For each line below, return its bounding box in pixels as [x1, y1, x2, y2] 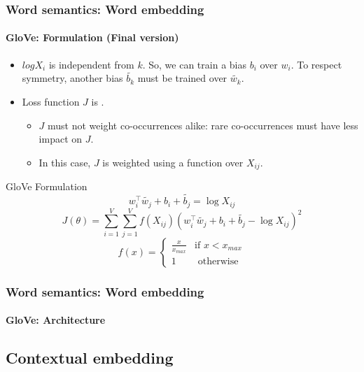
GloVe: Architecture [6, 313, 106, 327]
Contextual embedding [6, 347, 174, 369]
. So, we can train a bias [142, 57, 246, 71]
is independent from [48, 57, 134, 71]
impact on [38, 131, 83, 146]
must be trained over [137, 71, 227, 85]
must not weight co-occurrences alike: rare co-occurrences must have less [48, 117, 358, 132]
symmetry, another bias [22, 71, 123, 85]
